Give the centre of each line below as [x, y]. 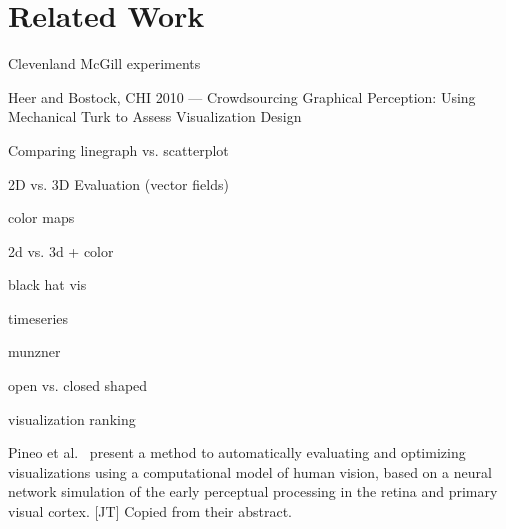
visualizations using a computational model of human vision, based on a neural [250, 471]
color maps [41, 217]
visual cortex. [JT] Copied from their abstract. [150, 511]
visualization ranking [72, 418]
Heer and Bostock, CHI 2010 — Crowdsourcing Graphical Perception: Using [242, 96]
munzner [34, 351]
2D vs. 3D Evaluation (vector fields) [118, 183]
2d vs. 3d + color [61, 250]
